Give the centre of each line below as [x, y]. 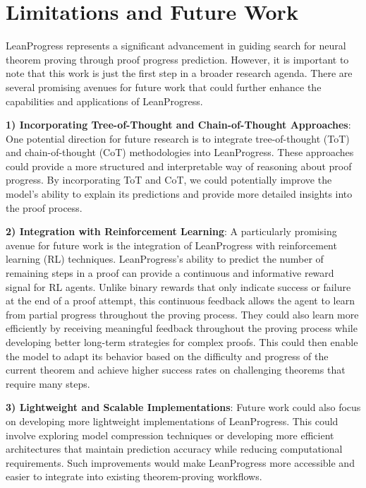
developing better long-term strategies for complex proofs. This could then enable [182, 342]
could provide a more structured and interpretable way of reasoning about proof [179, 166]
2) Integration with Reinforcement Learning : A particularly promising [171, 231]
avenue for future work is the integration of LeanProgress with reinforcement [171, 245]
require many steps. [48, 383]
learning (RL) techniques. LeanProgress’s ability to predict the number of [165, 259]
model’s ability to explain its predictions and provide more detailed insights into [179, 194]
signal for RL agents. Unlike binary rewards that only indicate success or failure [178, 286]
